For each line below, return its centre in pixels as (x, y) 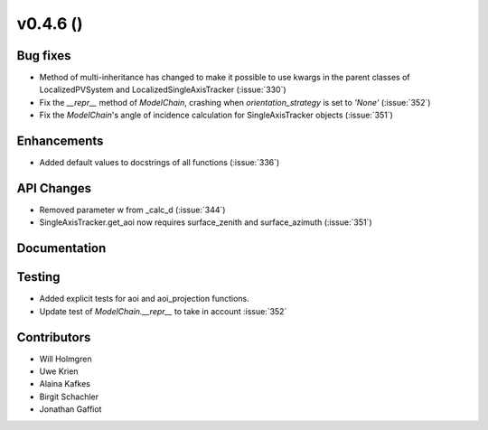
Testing (38, 277)
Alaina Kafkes (65, 384)
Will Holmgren (66, 359)
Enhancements (60, 141)
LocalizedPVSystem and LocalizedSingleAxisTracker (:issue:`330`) (163, 89)
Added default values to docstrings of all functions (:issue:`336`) (160, 163)
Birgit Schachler (69, 397)
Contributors (54, 337)
